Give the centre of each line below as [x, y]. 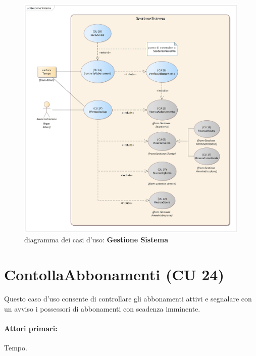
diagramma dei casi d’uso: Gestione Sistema [96, 240]
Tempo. [16, 348]
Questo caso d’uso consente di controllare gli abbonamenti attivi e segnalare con [128, 299]
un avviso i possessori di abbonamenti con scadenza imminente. [102, 308]
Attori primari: [31, 328]
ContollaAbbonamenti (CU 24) [114, 274]
